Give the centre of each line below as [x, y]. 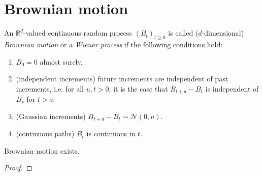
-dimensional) [223, 33]
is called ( [183, 33]
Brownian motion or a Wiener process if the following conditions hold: [113, 44]
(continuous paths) [45, 134]
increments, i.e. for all [50, 88]
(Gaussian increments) [51, 116]
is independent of [232, 88]
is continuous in [111, 134]
